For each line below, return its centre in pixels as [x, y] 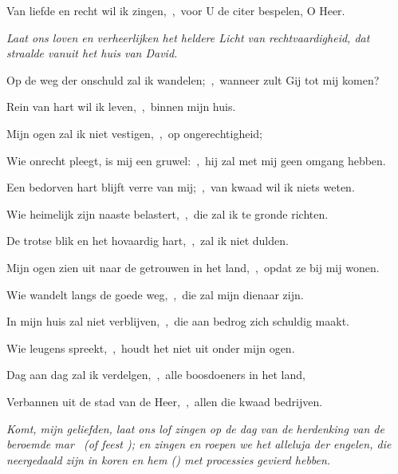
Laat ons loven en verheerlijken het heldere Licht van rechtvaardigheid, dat [188, 37]
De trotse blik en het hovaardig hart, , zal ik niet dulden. [148, 241]
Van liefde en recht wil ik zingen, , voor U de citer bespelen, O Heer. [176, 10]
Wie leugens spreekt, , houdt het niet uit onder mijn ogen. [151, 348]
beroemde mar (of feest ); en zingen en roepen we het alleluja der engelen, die [199, 444]
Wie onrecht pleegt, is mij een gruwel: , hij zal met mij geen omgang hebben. [196, 160]
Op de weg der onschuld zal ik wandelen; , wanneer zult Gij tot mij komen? [193, 79]
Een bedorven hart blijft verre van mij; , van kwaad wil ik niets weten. [181, 187]
